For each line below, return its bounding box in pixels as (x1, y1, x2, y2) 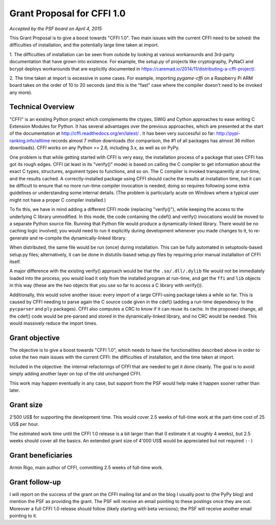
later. (9, 387, 20, 393)
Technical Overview (9, 103, 75, 111)
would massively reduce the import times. (9, 320, 98, 326)
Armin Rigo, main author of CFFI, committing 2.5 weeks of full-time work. (9, 464, 164, 470)
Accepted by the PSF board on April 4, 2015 (9, 26, 102, 32)
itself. (9, 258, 21, 265)
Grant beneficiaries (9, 451, 73, 460)
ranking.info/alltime (9, 137, 51, 144)
